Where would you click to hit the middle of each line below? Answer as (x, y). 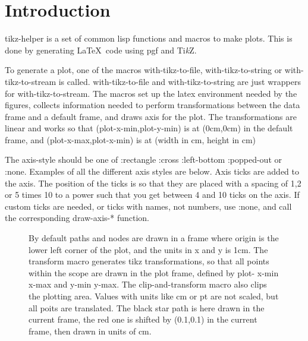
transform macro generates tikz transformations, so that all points (149, 261)
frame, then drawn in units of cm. (90, 331)
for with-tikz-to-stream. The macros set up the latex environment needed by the (151, 93)
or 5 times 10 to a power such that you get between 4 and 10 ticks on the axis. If (152, 195)
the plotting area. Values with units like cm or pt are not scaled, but (154, 296)
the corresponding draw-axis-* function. (77, 218)
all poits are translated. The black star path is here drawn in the (147, 307)
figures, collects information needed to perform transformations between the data (153, 105)
